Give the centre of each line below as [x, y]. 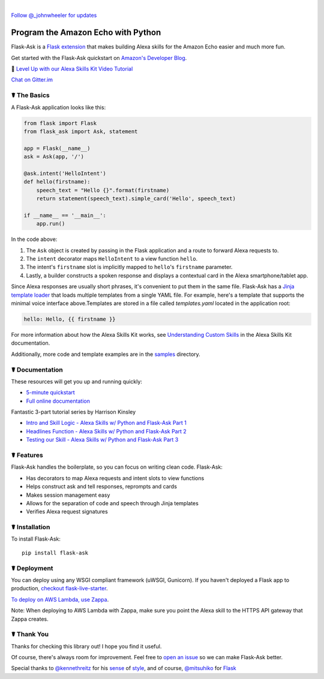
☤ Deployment [32, 568]
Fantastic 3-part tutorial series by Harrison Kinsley [73, 412]
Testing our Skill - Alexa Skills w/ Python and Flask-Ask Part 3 [102, 440]
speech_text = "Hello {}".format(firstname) [103, 190]
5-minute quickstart [50, 393]
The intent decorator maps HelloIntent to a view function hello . [112, 259]
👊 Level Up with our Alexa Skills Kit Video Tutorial [72, 69]
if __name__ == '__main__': [65, 215]
